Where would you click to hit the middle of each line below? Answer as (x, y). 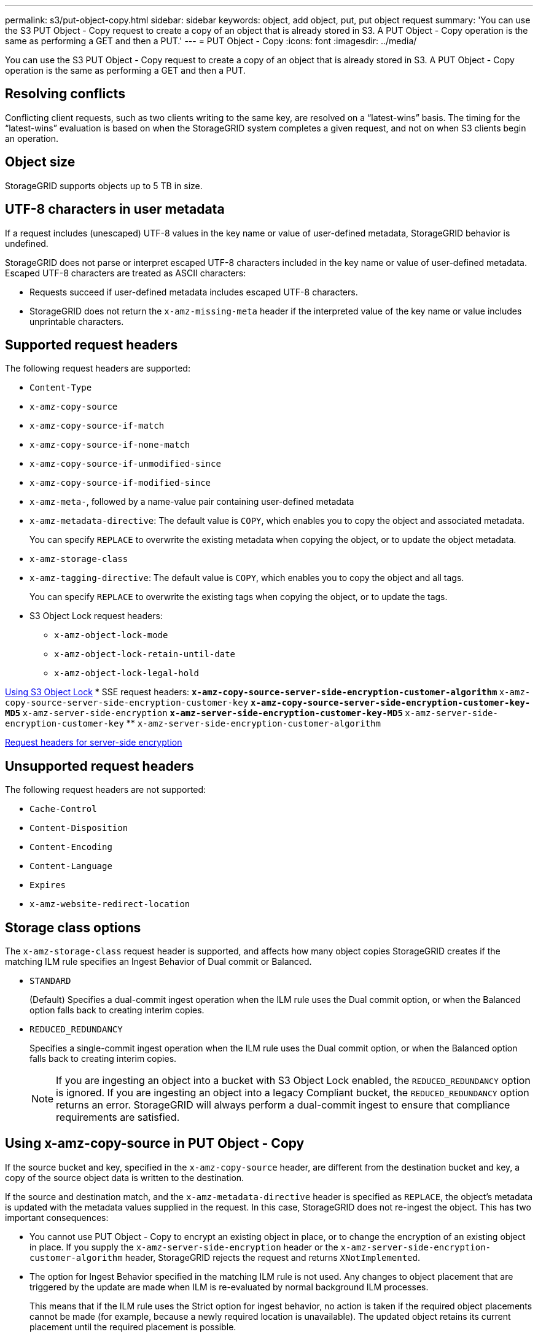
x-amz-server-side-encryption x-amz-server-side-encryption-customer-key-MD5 (212, 713)
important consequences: (57, 1217)
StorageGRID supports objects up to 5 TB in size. (104, 185)
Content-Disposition (79, 828)
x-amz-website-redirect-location (110, 904)
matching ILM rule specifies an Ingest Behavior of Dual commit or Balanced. (158, 962)
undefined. (27, 243)
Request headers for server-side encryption (94, 743)
